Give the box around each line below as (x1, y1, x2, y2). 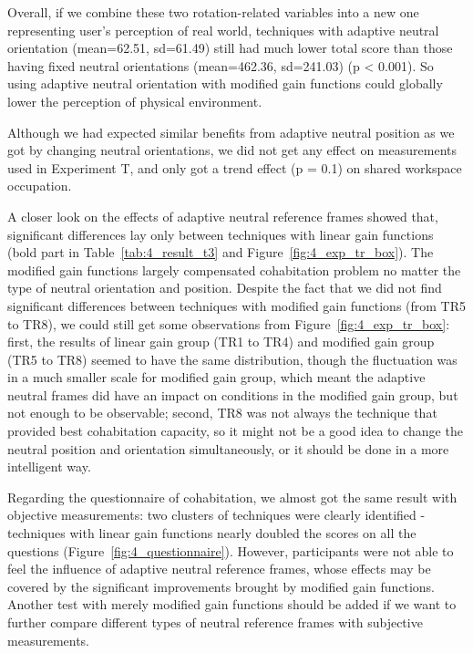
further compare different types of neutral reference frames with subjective (7, 613, 423, 631)
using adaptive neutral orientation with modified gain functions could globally (7, 74, 443, 93)
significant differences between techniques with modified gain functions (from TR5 (7, 295, 467, 315)
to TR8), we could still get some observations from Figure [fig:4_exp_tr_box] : (7, 314, 450, 333)
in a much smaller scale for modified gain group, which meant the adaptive (7, 368, 426, 387)
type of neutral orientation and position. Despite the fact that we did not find (7, 278, 442, 297)
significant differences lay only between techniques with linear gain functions (7, 224, 434, 244)
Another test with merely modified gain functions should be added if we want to (7, 595, 457, 614)
